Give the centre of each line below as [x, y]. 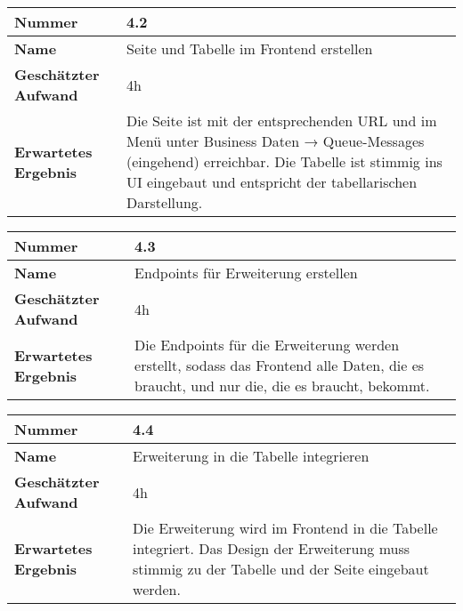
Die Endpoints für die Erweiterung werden [267, 345]
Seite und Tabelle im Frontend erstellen [250, 48]
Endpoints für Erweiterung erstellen [246, 273]
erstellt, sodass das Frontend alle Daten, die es [280, 365]
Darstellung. [165, 202]
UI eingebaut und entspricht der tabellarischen [272, 182]
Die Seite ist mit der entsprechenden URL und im [282, 121]
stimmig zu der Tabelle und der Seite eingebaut [281, 569]
